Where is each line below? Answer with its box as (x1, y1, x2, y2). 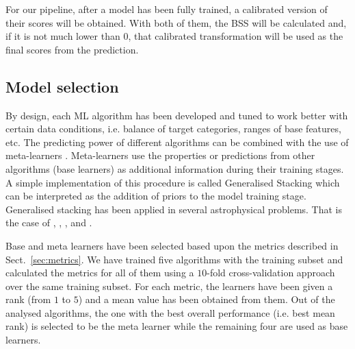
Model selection (5, 75, 119, 97)
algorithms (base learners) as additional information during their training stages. (5, 161, 344, 176)
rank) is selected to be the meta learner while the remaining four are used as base (5, 319, 348, 333)
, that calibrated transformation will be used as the (128, 29, 343, 43)
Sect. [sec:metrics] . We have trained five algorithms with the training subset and (5, 252, 343, 266)
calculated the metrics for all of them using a (5, 265, 194, 280)
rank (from (5, 292, 51, 306)
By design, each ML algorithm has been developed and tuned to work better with (5, 108, 348, 122)
